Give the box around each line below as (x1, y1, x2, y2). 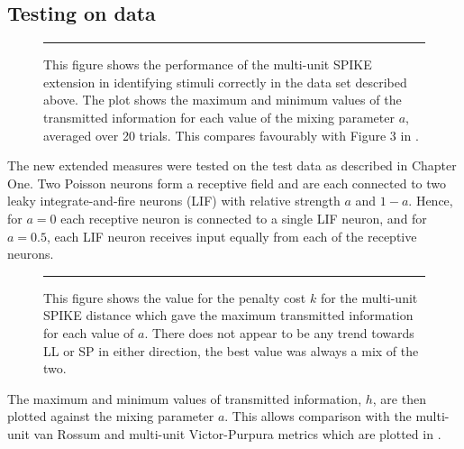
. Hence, (408, 191, 453, 210)
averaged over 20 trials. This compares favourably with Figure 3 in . (43, 125, 419, 144)
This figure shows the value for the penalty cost (43, 288, 306, 307)
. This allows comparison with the (224, 407, 412, 426)
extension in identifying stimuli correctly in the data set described (43, 72, 407, 91)
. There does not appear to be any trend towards (144, 323, 414, 342)
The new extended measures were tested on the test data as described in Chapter (7, 156, 457, 175)
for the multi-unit (320, 288, 418, 307)
